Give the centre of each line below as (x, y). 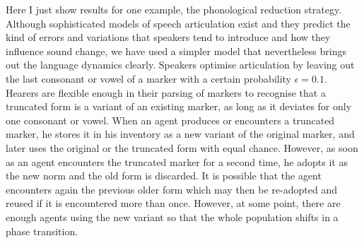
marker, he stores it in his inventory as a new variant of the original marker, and (180, 134)
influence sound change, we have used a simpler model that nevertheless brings (176, 51)
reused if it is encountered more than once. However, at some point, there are (173, 203)
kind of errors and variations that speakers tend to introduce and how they (168, 37)
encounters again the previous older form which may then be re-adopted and (171, 189)
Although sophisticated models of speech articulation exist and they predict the (178, 23)
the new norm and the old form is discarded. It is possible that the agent (164, 176)
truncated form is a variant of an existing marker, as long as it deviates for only (179, 106)
